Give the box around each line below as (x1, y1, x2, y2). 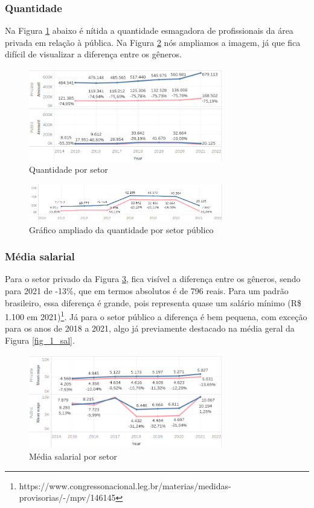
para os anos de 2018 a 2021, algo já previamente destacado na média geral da (5, 322, 295, 335)
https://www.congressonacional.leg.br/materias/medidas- (19, 479, 231, 492)
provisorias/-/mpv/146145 (19, 491, 116, 504)
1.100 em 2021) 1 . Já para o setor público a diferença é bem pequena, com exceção (5, 309, 307, 323)
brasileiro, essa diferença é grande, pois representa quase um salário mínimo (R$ (5, 296, 301, 309)
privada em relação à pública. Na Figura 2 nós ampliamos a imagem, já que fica (5, 36, 301, 48)
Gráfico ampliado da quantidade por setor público (29, 223, 214, 236)
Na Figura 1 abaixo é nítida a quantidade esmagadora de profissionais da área (5, 24, 293, 37)
